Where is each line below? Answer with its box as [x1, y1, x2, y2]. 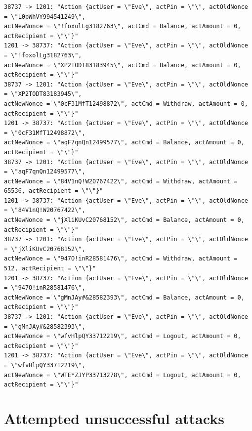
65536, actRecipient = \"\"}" [4, 187, 103, 195]
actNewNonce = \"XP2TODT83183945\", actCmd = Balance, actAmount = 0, [4, 61, 241, 69]
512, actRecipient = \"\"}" [4, 265, 96, 272]
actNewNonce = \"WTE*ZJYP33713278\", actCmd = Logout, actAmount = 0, [4, 371, 241, 379]
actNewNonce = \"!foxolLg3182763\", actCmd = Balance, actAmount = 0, [4, 23, 241, 30]
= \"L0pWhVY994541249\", [4, 13, 85, 20]
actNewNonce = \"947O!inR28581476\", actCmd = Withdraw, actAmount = [4, 255, 238, 262]
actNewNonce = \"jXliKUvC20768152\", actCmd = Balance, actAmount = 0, [4, 216, 245, 224]
